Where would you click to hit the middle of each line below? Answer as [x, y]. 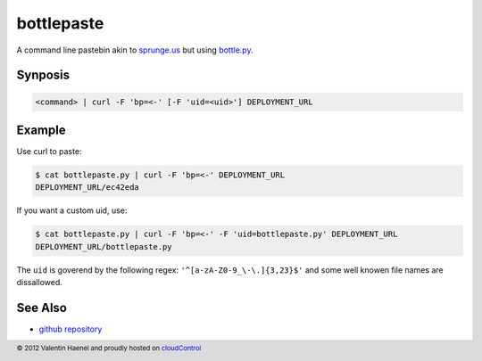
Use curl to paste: [49, 152]
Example [41, 130]
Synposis [43, 75]
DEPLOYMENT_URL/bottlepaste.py [104, 246]
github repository [71, 329]
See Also [42, 308]
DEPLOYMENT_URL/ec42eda [87, 188]
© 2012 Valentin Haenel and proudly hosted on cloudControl [109, 349]
